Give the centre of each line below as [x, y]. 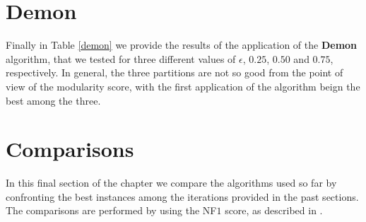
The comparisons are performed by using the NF [111, 210]
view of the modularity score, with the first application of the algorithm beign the [183, 86]
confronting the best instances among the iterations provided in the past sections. [182, 196]
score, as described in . [274, 210]
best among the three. [53, 100]
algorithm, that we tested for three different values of [121, 58]
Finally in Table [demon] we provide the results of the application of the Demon [182, 45]
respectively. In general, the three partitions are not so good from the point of [175, 72]
